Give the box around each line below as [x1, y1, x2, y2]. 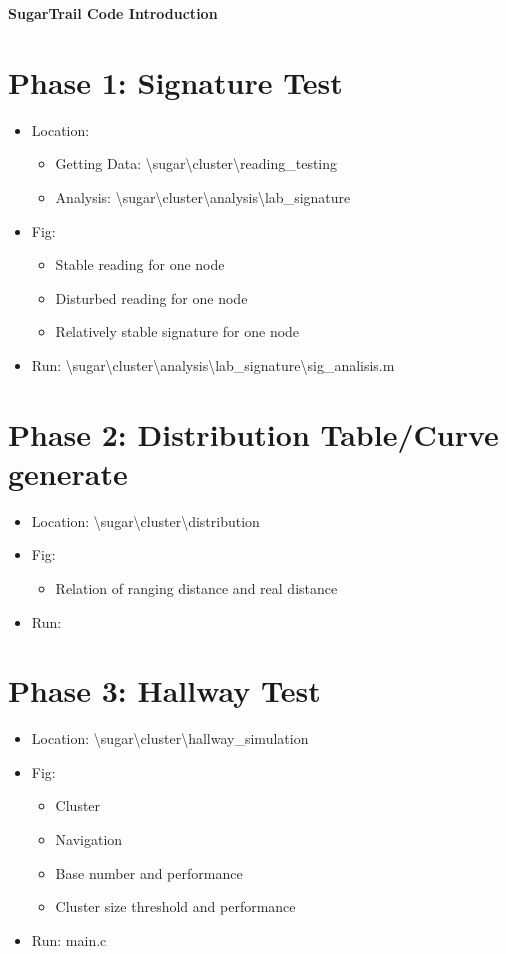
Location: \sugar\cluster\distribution [31, 510, 260, 531]
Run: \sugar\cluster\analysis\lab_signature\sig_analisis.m [31, 354, 395, 375]
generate [8, 452, 128, 493]
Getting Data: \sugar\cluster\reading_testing [55, 153, 338, 174]
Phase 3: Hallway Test [8, 670, 321, 711]
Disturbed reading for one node [55, 287, 248, 308]
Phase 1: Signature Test [8, 61, 343, 102]
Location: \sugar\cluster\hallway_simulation [31, 728, 309, 749]
